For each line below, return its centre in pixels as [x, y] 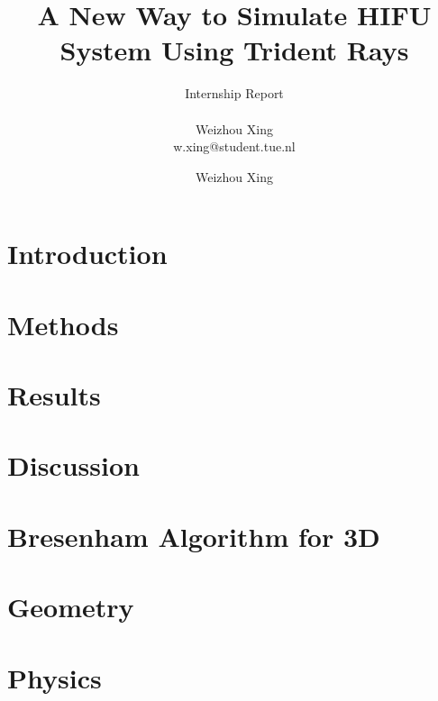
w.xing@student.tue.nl [234, 146]
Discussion [73, 465]
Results [54, 395]
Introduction [87, 254]
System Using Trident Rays [234, 50]
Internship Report [234, 93]
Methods [63, 324]
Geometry [71, 607]
